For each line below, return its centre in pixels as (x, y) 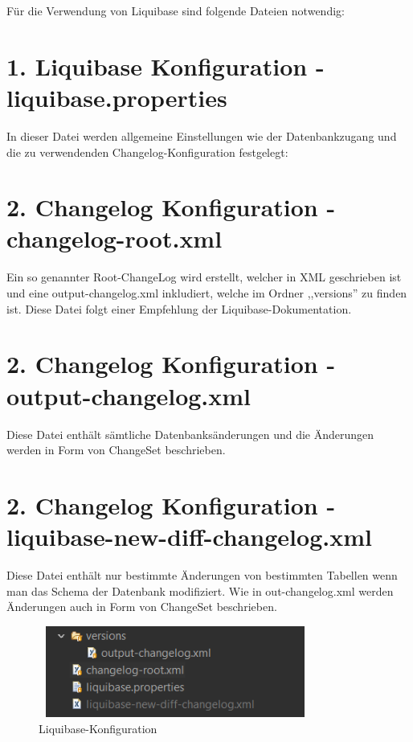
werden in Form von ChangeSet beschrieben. (116, 450)
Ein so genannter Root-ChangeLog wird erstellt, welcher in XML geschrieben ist (204, 277)
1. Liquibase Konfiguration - (166, 66)
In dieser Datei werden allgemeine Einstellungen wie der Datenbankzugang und (202, 135)
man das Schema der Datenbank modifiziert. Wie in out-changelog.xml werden (200, 590)
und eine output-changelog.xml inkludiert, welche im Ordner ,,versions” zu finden (207, 293)
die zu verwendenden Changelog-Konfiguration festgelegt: (147, 152)
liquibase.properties (117, 97)
